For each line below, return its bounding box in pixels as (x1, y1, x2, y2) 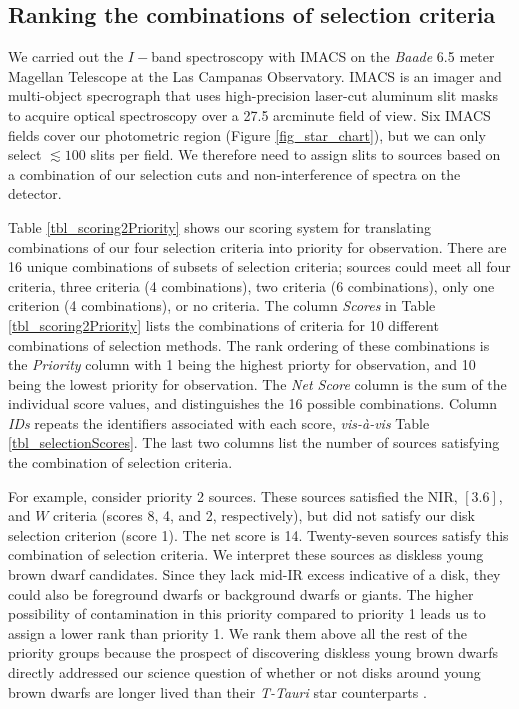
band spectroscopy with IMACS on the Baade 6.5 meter (151, 46, 495, 67)
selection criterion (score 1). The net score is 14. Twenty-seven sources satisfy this (8, 524, 509, 545)
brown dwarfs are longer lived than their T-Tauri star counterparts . (8, 681, 427, 702)
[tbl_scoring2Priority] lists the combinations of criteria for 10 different (8, 314, 439, 335)
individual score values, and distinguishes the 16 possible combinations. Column (8, 393, 498, 414)
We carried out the (8, 46, 124, 67)
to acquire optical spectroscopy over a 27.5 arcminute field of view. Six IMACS (8, 104, 491, 125)
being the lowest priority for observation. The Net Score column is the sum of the (8, 373, 507, 394)
